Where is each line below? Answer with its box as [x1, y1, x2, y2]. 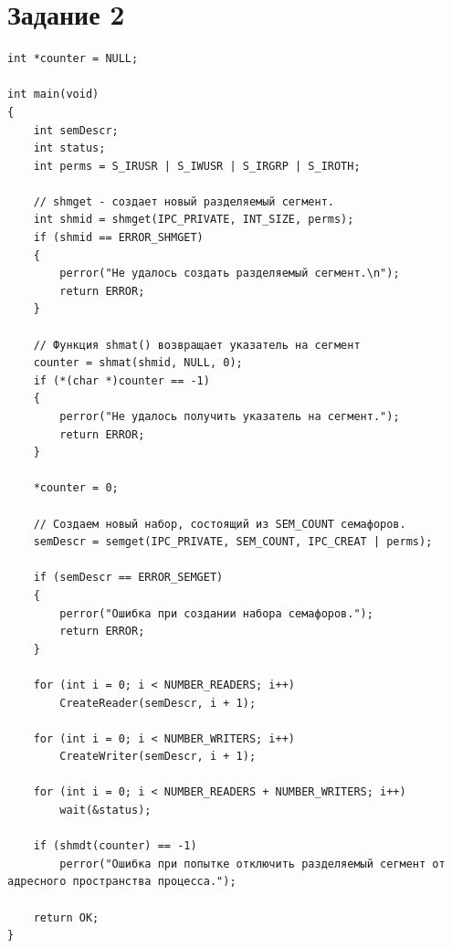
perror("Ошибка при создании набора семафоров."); [59, 606, 373, 620]
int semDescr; [33, 123, 119, 137]
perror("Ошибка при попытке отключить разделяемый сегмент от [59, 857, 446, 870]
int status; [33, 142, 106, 155]
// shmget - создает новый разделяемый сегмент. [33, 195, 334, 208]
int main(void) [7, 88, 100, 101]
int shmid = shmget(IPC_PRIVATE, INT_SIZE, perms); [33, 213, 354, 226]
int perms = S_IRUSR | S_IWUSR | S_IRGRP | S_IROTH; [33, 159, 361, 173]
